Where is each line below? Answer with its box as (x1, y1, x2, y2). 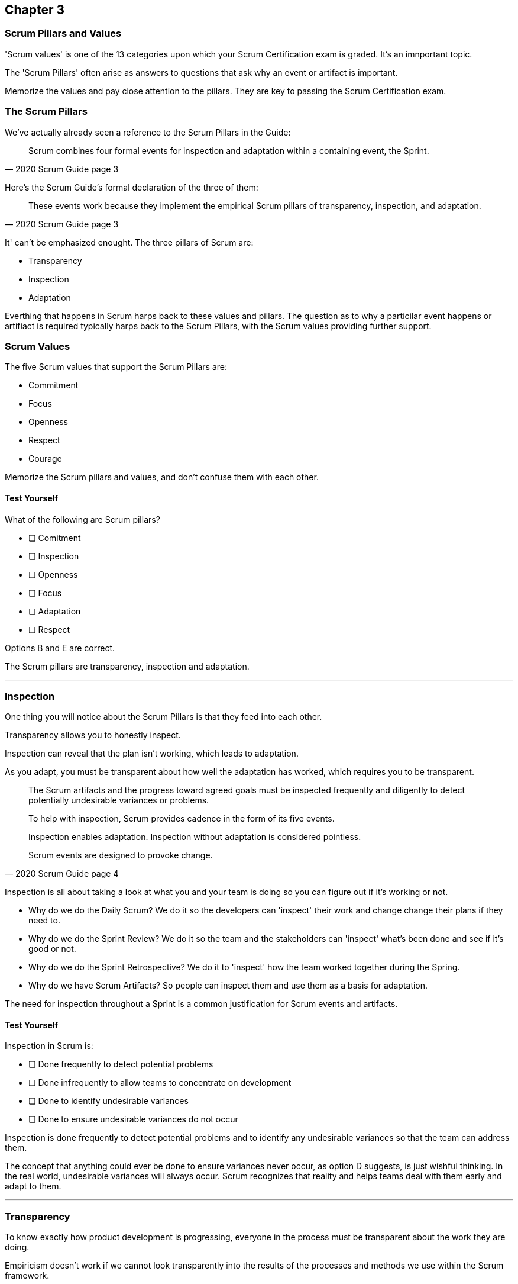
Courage (28, 453, 62, 464)
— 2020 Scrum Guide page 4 (5, 868, 119, 879)
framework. (5, 1270, 50, 1281)
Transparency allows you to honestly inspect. (5, 730, 181, 741)
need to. (28, 915, 60, 926)
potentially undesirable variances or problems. (28, 795, 209, 806)
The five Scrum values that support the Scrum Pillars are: (5, 362, 228, 372)
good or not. (28, 944, 76, 954)
